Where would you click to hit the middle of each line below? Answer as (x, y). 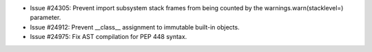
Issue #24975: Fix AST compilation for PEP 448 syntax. (108, 37)
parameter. (45, 18)
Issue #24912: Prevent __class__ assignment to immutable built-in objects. (135, 27)
